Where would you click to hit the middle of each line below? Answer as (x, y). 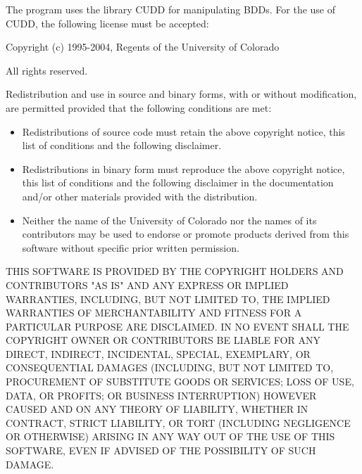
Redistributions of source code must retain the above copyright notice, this (183, 131)
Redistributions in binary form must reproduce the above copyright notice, (183, 168)
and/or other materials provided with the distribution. (140, 196)
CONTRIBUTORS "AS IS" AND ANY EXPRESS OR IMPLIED (147, 284)
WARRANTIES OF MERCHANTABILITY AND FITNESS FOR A (154, 313)
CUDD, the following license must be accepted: (107, 23)
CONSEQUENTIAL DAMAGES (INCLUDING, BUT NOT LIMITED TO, (170, 367)
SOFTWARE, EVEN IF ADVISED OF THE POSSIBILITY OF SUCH (161, 450)
